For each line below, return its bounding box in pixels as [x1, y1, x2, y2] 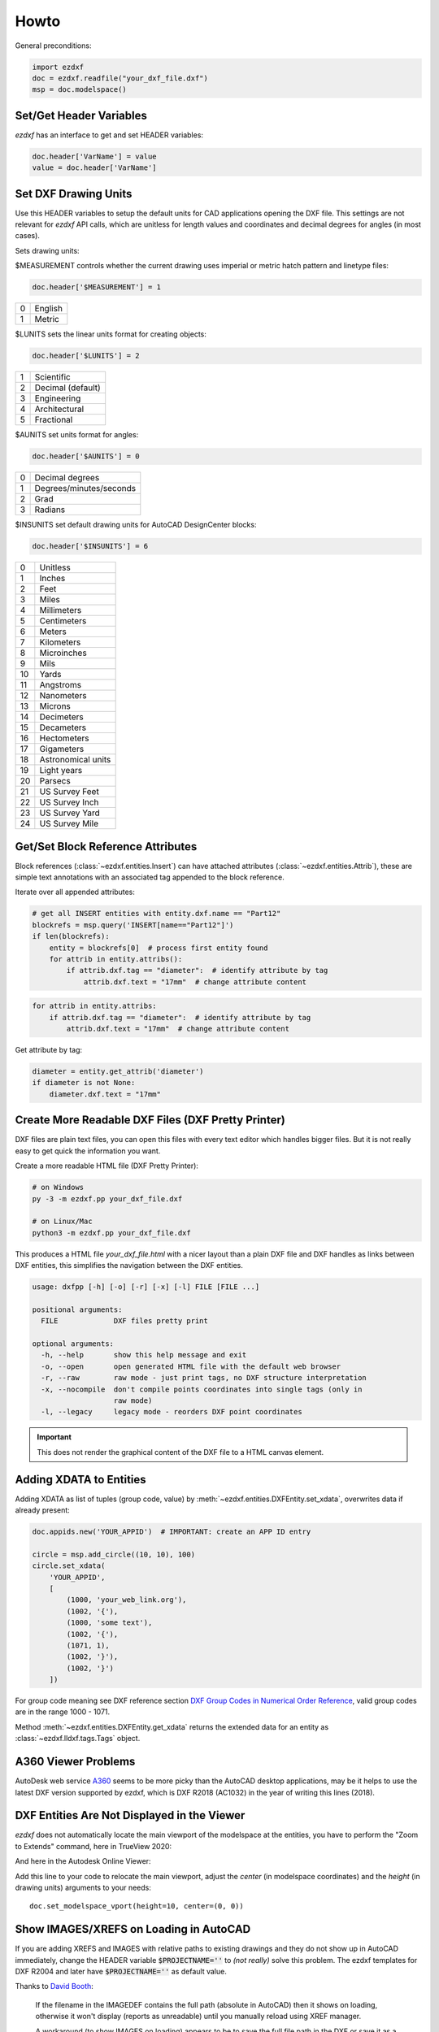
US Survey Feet [39, 786, 99, 797]
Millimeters [39, 605, 82, 616]
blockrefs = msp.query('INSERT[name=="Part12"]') [32, 920, 234, 930]
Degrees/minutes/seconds [34, 483, 137, 494]
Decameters [39, 722, 87, 733]
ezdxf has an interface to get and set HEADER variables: [15, 130, 203, 140]
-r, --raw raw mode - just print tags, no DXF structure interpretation [41, 1374, 367, 1383]
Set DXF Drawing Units [15, 187, 133, 201]
